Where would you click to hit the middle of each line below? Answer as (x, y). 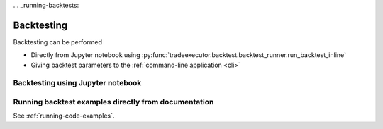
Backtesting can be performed (58, 42)
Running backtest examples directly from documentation (113, 102)
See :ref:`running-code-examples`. (64, 116)
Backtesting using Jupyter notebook (77, 83)
